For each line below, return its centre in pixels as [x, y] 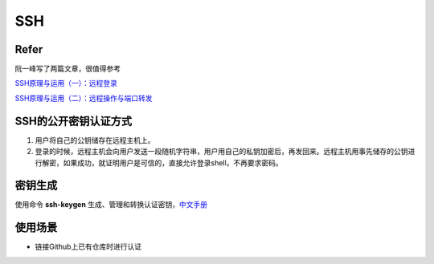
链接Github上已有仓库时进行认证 [88, 247]
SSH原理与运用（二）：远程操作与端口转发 [84, 98]
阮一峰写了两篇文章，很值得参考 [68, 69]
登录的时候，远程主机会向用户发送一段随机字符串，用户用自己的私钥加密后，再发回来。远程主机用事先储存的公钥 [221, 152]
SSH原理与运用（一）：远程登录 [66, 83]
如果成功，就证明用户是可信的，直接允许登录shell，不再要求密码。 [173, 162]
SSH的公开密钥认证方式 [74, 121]
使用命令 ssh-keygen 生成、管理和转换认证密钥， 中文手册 [111, 205]
